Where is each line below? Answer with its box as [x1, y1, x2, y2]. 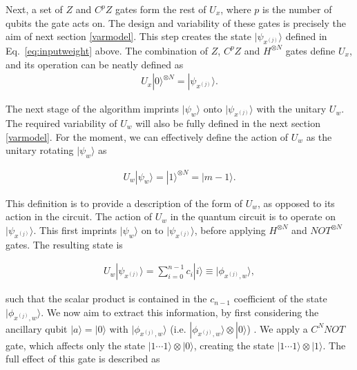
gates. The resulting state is [6, 237, 123, 251]
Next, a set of [6, 2, 63, 16]
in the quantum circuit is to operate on [170, 209, 336, 224]
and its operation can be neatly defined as [6, 57, 184, 71]
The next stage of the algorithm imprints [6, 101, 180, 116]
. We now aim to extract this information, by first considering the [41, 304, 319, 319]
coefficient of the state [233, 291, 327, 306]
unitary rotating [6, 143, 74, 157]
